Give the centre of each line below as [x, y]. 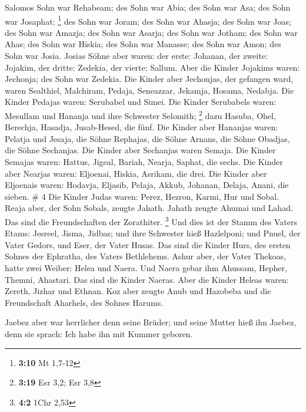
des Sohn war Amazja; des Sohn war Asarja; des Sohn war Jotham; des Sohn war [151, 32]
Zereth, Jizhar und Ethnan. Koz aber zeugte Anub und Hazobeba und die [138, 291]
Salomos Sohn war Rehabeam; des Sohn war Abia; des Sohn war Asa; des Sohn [148, 7]
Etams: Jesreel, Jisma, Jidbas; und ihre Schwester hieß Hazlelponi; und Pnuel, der [153, 233]
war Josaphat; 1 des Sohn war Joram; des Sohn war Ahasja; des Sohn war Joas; [148, 20]
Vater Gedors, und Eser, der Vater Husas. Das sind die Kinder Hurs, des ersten [148, 244]
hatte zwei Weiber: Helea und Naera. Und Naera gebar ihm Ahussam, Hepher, [146, 268]
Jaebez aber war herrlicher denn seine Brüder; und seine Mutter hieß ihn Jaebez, [151, 322]
